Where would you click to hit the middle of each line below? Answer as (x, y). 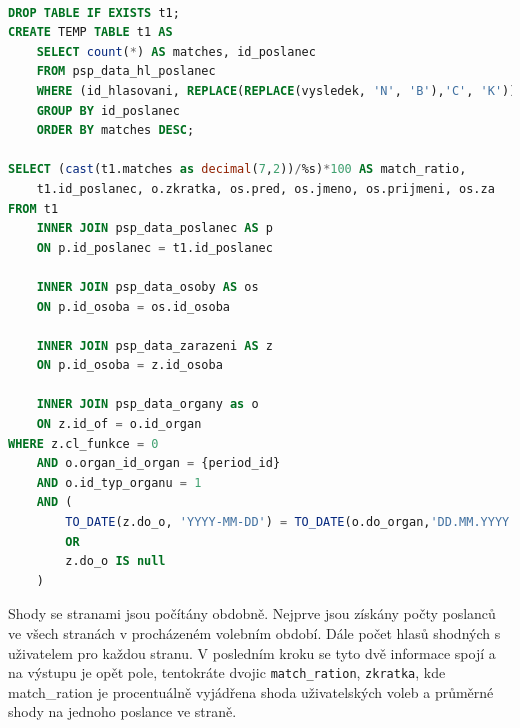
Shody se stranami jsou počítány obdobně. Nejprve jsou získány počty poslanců (252, 613)
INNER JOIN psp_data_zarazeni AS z (154, 345)
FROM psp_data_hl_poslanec (126, 71)
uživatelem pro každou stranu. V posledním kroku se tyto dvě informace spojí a (252, 652)
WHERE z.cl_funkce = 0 (83, 443)
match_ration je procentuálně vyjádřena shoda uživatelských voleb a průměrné (251, 691)
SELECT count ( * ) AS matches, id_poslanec (176, 51)
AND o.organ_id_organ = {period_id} (158, 463)
